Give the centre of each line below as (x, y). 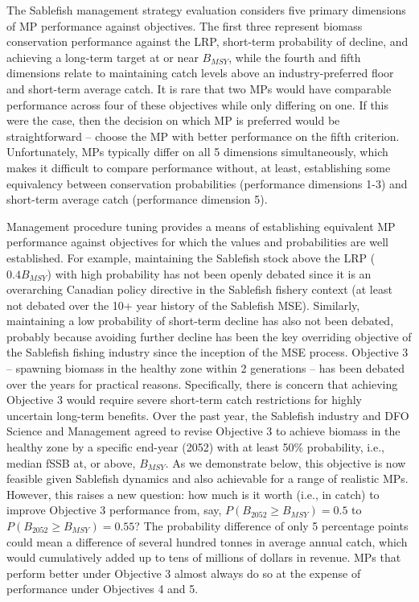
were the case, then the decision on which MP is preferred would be (173, 120)
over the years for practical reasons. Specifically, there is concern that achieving (202, 383)
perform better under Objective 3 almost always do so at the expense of (184, 573)
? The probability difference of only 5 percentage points (271, 526)
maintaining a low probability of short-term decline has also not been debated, (200, 321)
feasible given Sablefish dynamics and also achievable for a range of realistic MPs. (207, 478)
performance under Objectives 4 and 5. (103, 589)
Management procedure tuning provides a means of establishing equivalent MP (201, 226)
